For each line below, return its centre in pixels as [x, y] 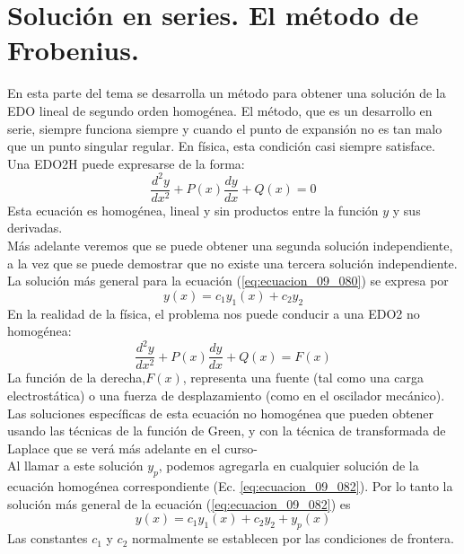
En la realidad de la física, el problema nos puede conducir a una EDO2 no [214, 313]
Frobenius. [73, 50]
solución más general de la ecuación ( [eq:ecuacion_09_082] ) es [179, 503]
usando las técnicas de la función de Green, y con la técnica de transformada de [227, 431]
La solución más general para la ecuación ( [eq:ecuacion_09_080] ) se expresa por [228, 281]
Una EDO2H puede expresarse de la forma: [126, 163]
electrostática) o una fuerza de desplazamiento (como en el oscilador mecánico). [226, 395]
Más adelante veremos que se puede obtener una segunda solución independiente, [230, 246]
